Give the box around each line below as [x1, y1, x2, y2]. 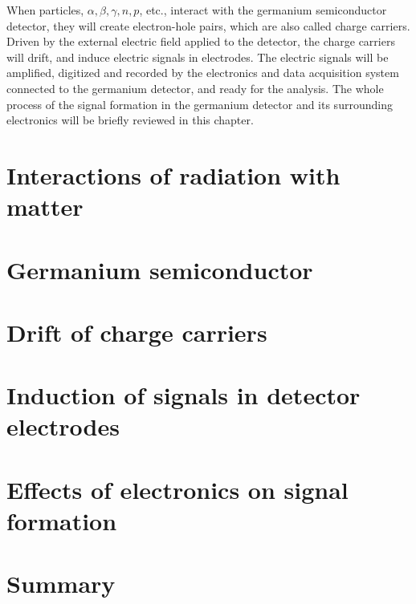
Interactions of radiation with [6, 158, 341, 191]
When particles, [6, 2, 84, 18]
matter [6, 190, 84, 223]
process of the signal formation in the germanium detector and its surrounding [6, 95, 393, 112]
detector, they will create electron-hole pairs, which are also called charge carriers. [6, 17, 410, 34]
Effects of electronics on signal [6, 472, 349, 505]
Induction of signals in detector [6, 379, 361, 411]
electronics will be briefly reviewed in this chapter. [6, 111, 254, 128]
